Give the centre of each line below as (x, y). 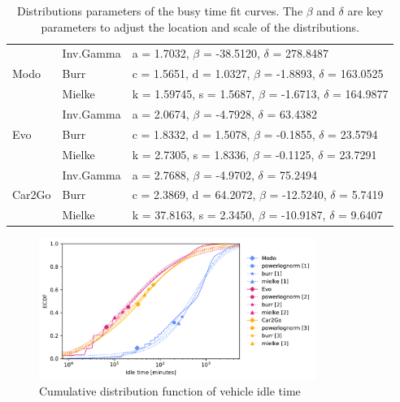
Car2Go (32, 195)
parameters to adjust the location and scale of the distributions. (200, 26)
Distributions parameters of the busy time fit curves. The (160, 11)
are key (365, 11)
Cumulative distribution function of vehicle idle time (170, 390)
